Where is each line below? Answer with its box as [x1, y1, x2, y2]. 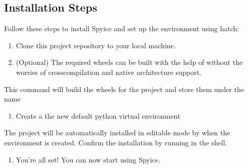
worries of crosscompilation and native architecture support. [16, 66, 202, 77]
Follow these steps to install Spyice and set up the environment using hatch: [4, 23, 239, 34]
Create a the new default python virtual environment [16, 110, 180, 121]
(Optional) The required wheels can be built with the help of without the [16, 57, 243, 67]
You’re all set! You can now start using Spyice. [16, 154, 160, 164]
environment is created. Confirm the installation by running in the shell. [4, 137, 227, 147]
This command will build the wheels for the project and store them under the [4, 83, 244, 94]
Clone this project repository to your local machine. [16, 40, 176, 50]
